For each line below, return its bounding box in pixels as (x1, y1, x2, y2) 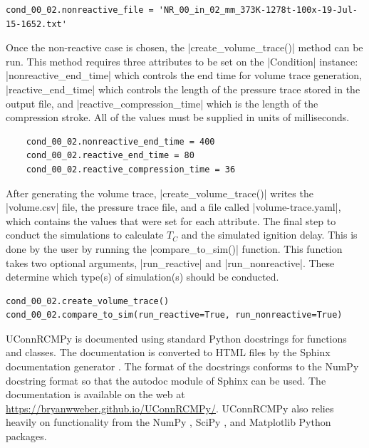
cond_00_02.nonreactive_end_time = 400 (26, 136, 215, 147)
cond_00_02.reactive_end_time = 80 (26, 150, 194, 161)
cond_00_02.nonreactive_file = (6, 5, 154, 15)
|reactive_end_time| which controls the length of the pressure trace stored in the (6, 81, 360, 96)
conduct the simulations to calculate (6, 227, 164, 242)
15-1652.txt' (6, 19, 67, 29)
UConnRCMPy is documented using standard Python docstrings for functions (6, 330, 347, 345)
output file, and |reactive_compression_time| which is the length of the (6, 95, 318, 110)
